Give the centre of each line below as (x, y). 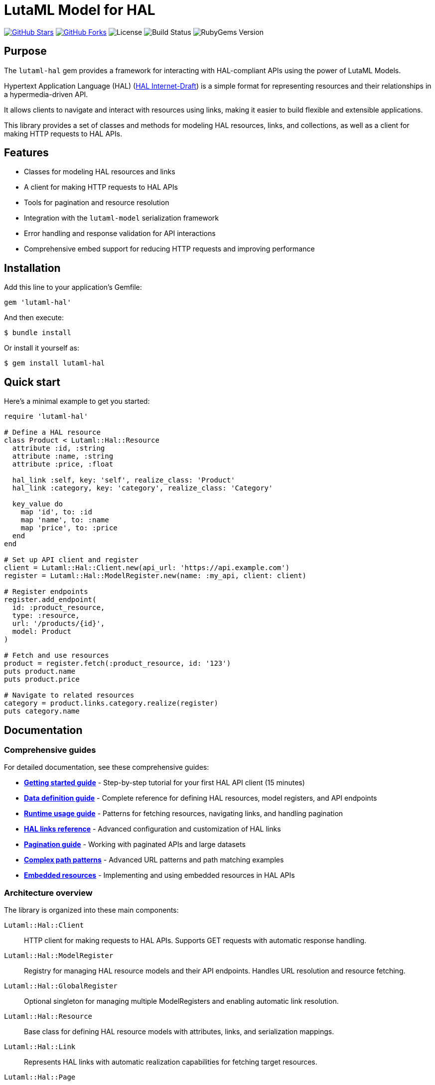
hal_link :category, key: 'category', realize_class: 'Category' (143, 488)
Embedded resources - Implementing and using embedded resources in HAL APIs (159, 875)
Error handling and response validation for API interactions (120, 234)
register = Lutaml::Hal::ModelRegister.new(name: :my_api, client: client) (155, 576)
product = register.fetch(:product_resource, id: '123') (118, 663)
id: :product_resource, (59, 608)
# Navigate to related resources (69, 695)
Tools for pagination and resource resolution (97, 203)
